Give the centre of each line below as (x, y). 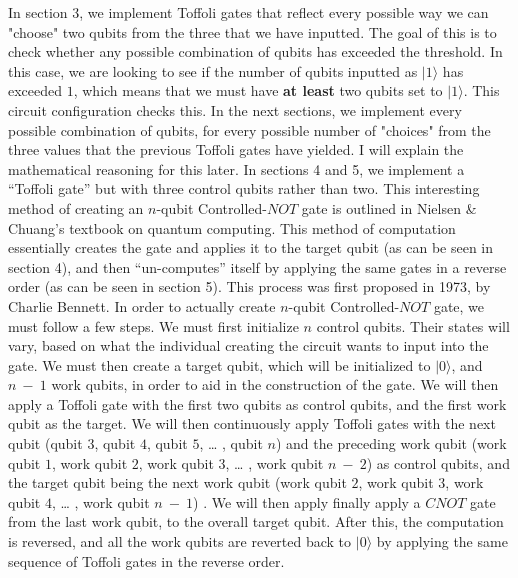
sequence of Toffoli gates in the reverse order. (146, 560)
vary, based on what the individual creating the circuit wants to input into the (248, 345)
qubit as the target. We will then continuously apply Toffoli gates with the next (252, 423)
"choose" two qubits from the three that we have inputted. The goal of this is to (252, 31)
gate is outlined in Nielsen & (389, 207)
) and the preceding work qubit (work (391, 443)
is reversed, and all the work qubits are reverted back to (180, 541)
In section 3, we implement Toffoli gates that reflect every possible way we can (248, 12)
